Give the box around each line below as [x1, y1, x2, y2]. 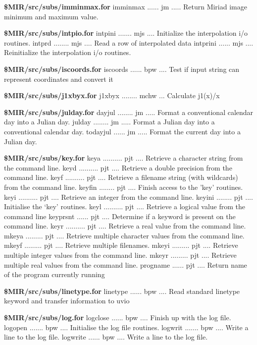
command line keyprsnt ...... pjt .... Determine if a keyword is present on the [4, 211, 236, 221]
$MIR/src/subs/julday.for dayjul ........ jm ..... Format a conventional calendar [4, 107, 254, 117]
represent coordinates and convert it [4, 73, 113, 84]
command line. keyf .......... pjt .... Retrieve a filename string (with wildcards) [4, 172, 238, 182]
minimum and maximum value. [4, 11, 99, 21]
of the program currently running [4, 269, 105, 280]
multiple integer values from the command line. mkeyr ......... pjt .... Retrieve [4, 250, 237, 260]
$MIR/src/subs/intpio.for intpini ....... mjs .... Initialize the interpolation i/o [4, 28, 248, 38]
